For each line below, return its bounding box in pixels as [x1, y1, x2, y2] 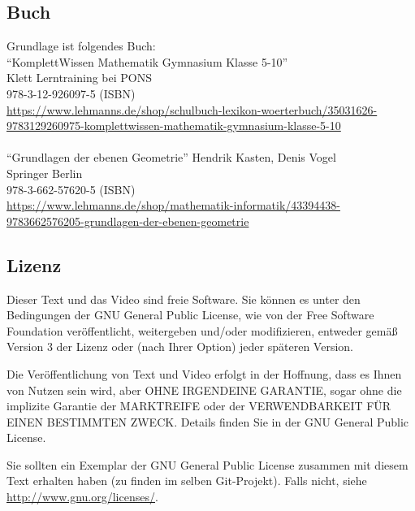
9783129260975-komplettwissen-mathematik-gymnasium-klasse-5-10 [6, 117, 341, 134]
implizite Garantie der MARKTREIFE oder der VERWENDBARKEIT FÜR [6, 397, 391, 414]
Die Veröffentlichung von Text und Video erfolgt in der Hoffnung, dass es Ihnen [6, 365, 402, 382]
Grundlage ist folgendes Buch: [6, 37, 156, 54]
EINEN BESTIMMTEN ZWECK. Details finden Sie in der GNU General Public [6, 413, 409, 430]
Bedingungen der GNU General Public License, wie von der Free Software [6, 306, 374, 323]
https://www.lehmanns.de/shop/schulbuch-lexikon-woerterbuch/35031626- [6, 101, 378, 118]
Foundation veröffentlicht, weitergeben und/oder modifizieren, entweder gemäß [6, 322, 398, 339]
